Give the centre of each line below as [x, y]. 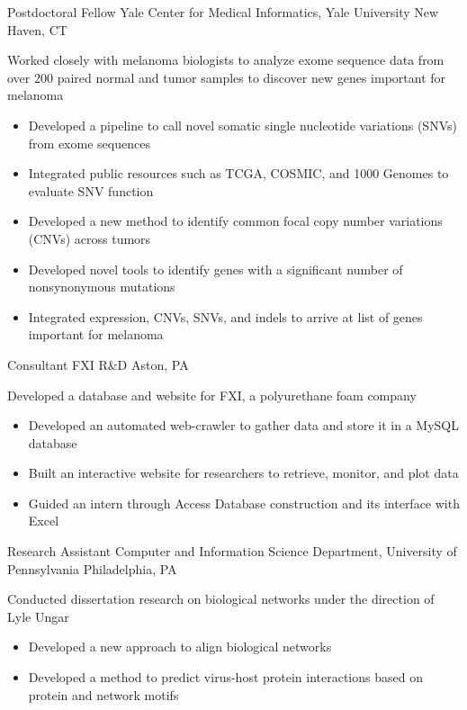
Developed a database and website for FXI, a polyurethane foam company [212, 395]
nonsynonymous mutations [102, 287]
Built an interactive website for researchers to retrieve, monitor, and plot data [243, 473]
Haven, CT [37, 29]
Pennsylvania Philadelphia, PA [92, 568]
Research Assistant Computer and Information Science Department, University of [232, 551]
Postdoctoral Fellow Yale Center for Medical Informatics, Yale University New [223, 12]
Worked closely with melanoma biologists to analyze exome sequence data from [226, 60]
